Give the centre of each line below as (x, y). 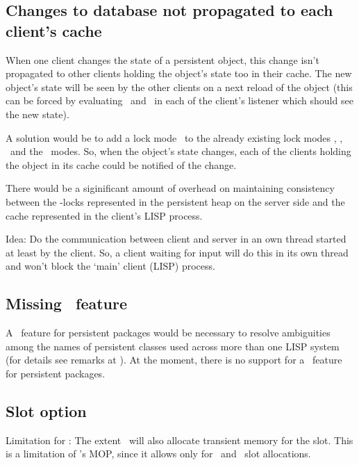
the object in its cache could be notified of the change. (121, 164)
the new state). (37, 114)
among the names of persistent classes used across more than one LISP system (173, 346)
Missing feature (67, 303)
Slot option (46, 410)
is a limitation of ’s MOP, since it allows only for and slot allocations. (158, 454)
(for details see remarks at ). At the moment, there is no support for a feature (174, 360)
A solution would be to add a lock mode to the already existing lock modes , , (174, 137)
